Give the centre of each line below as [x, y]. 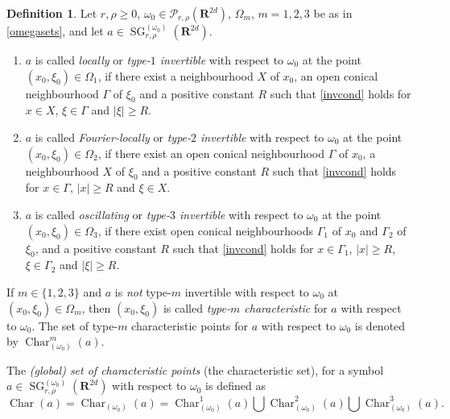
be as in [333, 13]
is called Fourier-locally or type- [113, 137]
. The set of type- [75, 325]
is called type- [196, 307]
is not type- [143, 291]
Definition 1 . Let [52, 13]
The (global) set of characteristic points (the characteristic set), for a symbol [195, 369]
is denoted [380, 325]
